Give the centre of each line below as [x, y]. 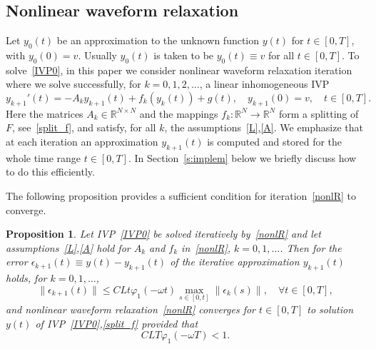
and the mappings [179, 113]
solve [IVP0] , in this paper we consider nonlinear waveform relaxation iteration [179, 70]
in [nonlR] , [206, 247]
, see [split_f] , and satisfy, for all [84, 127]
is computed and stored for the [275, 141]
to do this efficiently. [50, 172]
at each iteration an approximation [82, 141]
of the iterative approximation [235, 262]
